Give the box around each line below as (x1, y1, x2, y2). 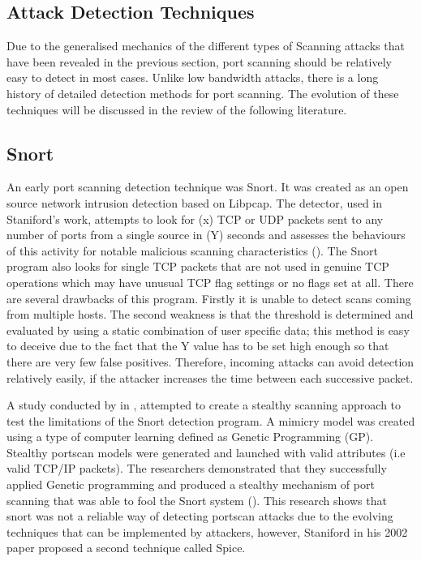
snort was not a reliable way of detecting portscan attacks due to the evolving (6, 507, 393, 525)
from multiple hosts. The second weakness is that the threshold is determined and (6, 306, 414, 323)
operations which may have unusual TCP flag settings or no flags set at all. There (6, 273, 414, 290)
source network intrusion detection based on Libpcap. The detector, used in (6, 194, 383, 211)
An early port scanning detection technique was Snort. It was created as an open (6, 178, 409, 195)
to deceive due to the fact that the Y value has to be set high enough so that (6, 337, 389, 354)
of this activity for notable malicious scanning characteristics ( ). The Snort (6, 242, 378, 259)
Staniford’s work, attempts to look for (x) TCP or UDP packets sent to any (6, 210, 384, 227)
